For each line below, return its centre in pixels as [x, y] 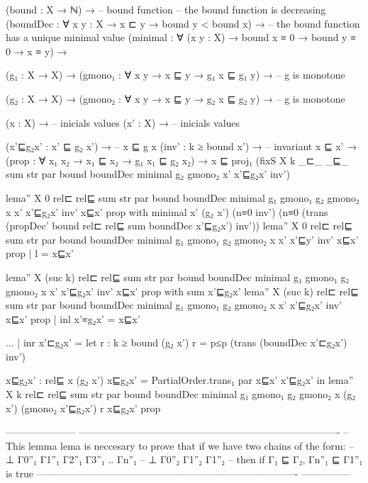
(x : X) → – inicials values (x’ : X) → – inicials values [123, 122]
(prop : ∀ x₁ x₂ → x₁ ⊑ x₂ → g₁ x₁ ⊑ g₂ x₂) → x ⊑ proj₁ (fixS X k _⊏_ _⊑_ [177, 160]
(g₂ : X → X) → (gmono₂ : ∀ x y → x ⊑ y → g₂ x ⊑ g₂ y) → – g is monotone [175, 98]
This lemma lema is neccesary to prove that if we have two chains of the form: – [180, 445]
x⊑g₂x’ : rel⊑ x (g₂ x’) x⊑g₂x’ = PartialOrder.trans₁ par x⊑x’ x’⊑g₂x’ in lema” [180, 380]
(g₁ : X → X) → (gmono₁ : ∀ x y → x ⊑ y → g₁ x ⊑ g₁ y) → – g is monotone [175, 75]
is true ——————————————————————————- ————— [178, 473]
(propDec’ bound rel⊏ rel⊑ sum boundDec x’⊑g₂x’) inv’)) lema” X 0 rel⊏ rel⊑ [179, 226]
